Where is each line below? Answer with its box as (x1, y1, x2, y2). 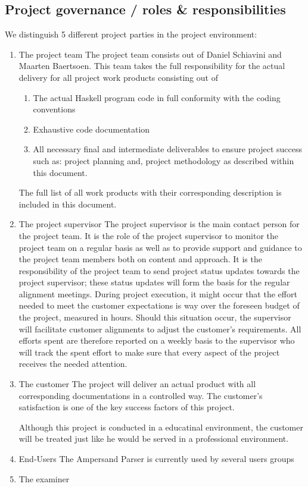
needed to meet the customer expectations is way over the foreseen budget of (18, 299, 300, 312)
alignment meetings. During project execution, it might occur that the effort (18, 287, 297, 300)
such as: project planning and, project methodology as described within (33, 154, 294, 166)
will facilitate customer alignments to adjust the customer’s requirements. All (18, 322, 301, 335)
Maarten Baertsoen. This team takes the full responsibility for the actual (18, 59, 285, 72)
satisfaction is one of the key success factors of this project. (18, 401, 235, 413)
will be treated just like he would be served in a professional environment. (18, 432, 289, 445)
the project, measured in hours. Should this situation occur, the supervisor (18, 311, 291, 323)
